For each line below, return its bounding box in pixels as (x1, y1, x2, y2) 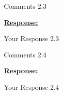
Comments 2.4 (4, 49, 47, 59)
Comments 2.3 (4, 1, 47, 11)
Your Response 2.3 (4, 33, 59, 43)
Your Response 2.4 (4, 81, 59, 92)
